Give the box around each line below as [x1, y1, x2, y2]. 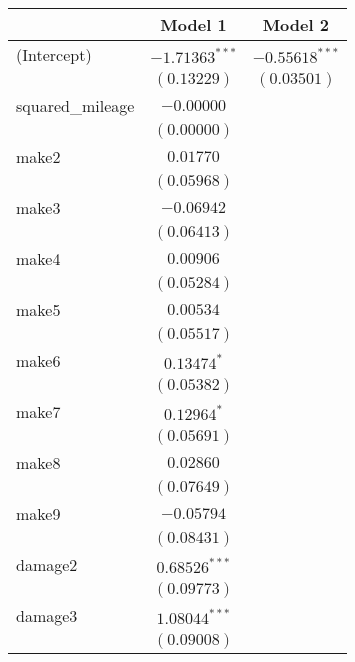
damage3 [16, 604, 78, 627]
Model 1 [160, 13, 227, 36]
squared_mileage [16, 94, 135, 117]
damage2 [16, 553, 78, 576]
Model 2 [262, 13, 329, 36]
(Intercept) [16, 43, 92, 66]
